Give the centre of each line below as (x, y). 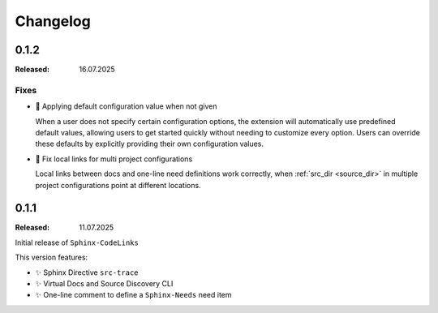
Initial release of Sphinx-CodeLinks (77, 242)
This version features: (52, 257)
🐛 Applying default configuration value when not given (126, 106)
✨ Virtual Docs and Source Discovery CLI (104, 284)
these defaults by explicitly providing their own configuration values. (149, 144)
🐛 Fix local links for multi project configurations (114, 159)
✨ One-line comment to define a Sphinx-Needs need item (133, 295)
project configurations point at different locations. (118, 185)
